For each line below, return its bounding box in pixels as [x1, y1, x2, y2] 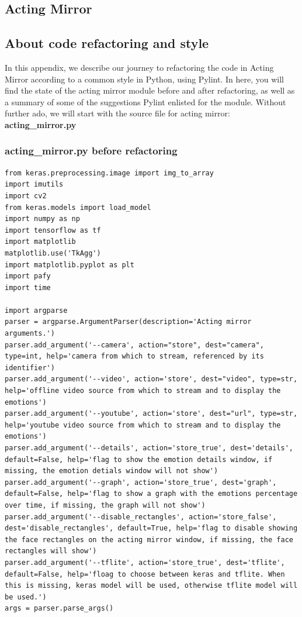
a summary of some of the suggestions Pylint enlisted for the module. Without [5, 95, 286, 108]
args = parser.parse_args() [5, 604, 114, 613]
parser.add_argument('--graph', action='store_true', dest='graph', [5, 478, 277, 487]
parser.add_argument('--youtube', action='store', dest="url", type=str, [5, 409, 298, 418]
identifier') [5, 363, 55, 372]
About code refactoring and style [5, 34, 209, 52]
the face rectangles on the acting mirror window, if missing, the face [5, 535, 293, 544]
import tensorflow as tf [5, 226, 101, 235]
